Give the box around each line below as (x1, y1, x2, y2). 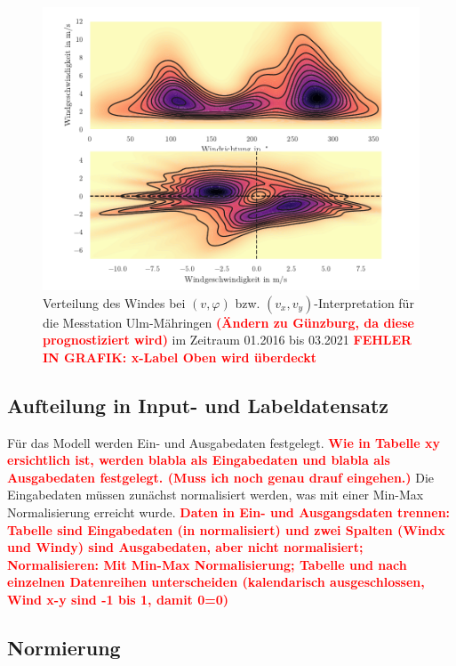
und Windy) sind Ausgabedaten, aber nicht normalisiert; (7, 538, 364, 556)
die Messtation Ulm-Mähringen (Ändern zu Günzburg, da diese (43, 313, 414, 331)
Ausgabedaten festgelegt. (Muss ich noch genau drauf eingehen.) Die (7, 467, 435, 486)
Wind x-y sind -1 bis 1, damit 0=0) (7, 589, 229, 608)
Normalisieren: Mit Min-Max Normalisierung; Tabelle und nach (7, 555, 407, 573)
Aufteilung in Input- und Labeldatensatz (7, 391, 389, 418)
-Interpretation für (314, 293, 414, 312)
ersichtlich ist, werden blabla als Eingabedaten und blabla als (7, 451, 390, 469)
